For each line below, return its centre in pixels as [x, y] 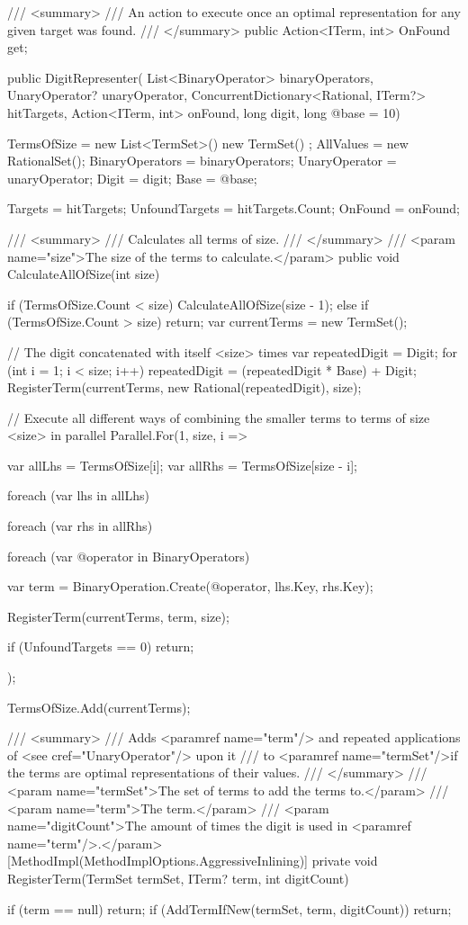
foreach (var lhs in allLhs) [78, 495]
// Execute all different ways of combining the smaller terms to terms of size [219, 417]
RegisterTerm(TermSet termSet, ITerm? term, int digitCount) [178, 878]
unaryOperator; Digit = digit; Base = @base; [132, 178]
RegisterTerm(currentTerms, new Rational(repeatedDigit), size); [184, 387]
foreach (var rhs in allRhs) [80, 526]
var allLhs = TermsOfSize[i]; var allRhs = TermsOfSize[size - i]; [183, 465]
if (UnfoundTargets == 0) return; [101, 647]
